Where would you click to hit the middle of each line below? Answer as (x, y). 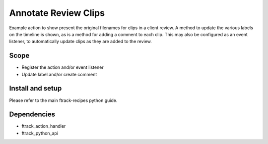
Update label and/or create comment (59, 74)
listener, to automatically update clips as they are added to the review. (81, 42)
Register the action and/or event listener (63, 67)
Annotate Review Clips (57, 13)
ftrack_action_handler (44, 126)
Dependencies (32, 115)
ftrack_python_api (40, 133)
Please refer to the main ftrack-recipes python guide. (63, 100)
